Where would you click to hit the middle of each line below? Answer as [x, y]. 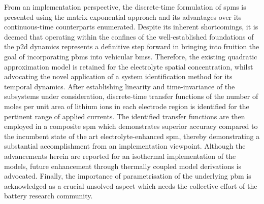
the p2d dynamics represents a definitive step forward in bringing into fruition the [132, 46]
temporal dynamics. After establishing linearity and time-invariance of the [120, 86]
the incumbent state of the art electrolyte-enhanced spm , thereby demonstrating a [132, 136]
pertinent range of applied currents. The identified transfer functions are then [125, 116]
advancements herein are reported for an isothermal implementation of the [120, 156]
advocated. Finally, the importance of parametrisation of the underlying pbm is [128, 176]
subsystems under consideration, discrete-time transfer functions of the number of [131, 96]
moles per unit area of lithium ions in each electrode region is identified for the [127, 106]
